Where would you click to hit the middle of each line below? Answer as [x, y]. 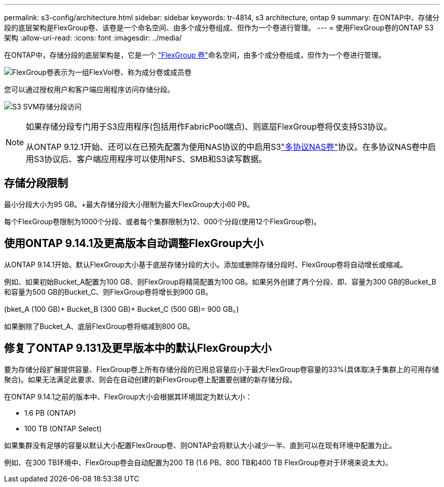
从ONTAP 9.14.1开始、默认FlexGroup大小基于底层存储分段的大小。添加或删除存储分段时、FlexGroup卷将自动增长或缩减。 [206, 264]
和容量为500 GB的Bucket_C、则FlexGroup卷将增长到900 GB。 [108, 292]
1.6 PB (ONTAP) [50, 413]
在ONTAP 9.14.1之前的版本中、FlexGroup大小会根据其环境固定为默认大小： [128, 396]
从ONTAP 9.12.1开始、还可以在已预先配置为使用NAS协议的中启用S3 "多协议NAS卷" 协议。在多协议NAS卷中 [227, 147]
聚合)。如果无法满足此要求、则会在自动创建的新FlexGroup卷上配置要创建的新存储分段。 [150, 379]
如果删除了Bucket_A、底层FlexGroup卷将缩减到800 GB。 [99, 326]
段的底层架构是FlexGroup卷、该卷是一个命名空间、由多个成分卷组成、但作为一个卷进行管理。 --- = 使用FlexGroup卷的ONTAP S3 [219, 28]
